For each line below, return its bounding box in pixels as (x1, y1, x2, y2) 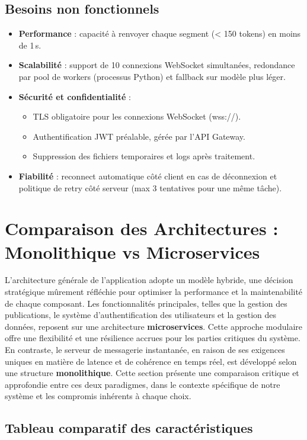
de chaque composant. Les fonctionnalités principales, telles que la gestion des (5, 297, 287, 309)
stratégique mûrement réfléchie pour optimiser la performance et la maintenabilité (5, 285, 303, 298)
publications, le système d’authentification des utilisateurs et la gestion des (5, 309, 276, 321)
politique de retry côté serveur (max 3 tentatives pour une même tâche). (18, 181, 282, 194)
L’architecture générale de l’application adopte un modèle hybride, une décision (5, 274, 293, 286)
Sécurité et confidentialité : (18, 90, 131, 102)
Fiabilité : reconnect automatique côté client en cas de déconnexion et (18, 169, 277, 182)
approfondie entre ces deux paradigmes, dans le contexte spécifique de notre (5, 378, 280, 390)
